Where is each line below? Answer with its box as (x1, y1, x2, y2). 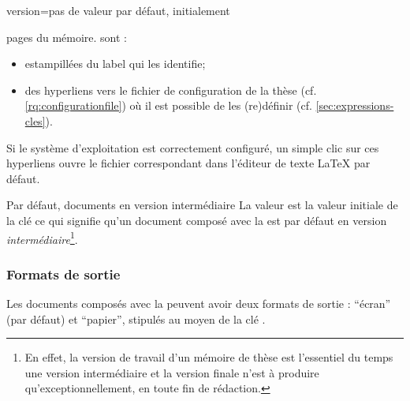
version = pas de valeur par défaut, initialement (6, 2, 230, 18)
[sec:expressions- (315, 97, 394, 114)
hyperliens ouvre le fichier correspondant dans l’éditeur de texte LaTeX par (6, 155, 371, 171)
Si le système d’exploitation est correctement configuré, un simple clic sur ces (6, 139, 379, 156)
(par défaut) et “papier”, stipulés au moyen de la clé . (6, 310, 266, 327)
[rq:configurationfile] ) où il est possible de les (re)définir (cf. (24, 97, 312, 114)
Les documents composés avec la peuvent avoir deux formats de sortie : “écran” (6, 295, 391, 311)
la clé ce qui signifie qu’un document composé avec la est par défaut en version (6, 212, 387, 228)
